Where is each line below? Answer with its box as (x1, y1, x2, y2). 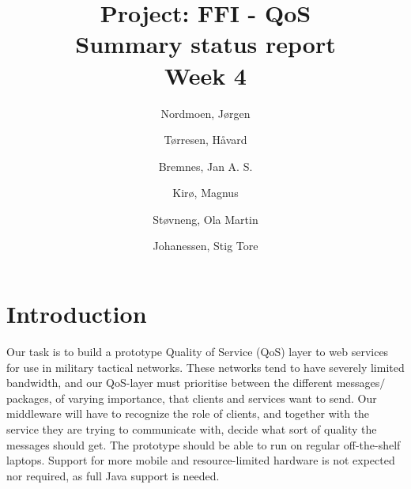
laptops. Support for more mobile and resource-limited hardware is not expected (6, 452, 395, 468)
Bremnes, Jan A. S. (158, 157, 253, 174)
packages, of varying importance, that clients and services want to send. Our (6, 389, 377, 406)
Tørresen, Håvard (164, 131, 247, 148)
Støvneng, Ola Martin (153, 210, 258, 227)
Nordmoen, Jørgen (160, 104, 251, 121)
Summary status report (75, 28, 336, 60)
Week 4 (164, 59, 247, 91)
